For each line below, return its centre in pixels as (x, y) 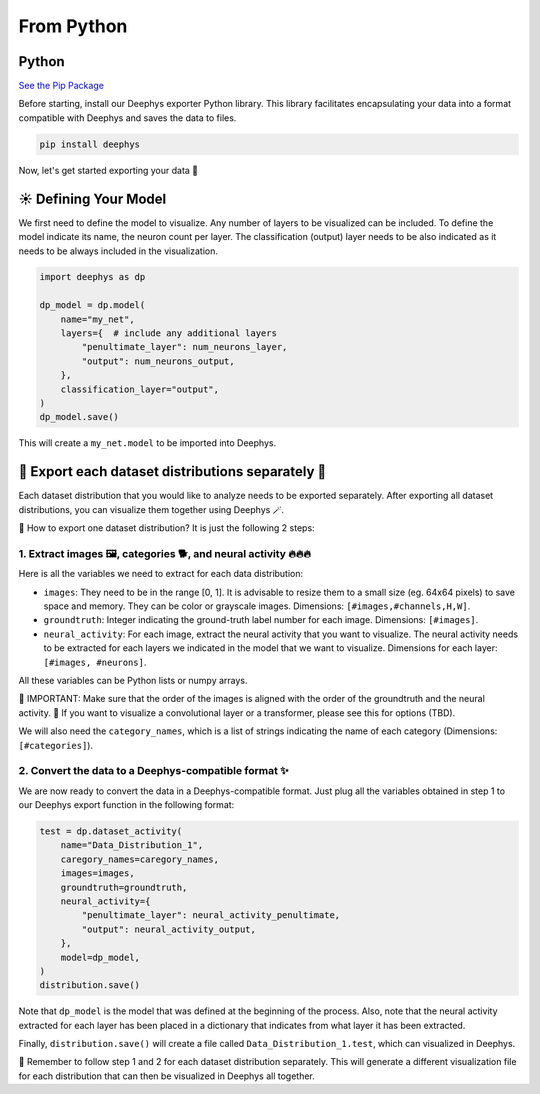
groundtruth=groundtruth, (124, 887)
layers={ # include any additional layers (168, 333)
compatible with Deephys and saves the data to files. (127, 117)
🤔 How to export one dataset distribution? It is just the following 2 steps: (166, 528)
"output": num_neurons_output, (158, 361)
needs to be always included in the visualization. (118, 251)
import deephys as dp (92, 277)
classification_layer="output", (140, 389)
